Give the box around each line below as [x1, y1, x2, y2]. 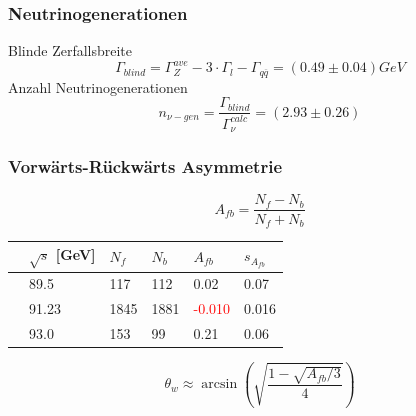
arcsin [201, 377, 238, 392]
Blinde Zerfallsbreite [8, 40, 133, 61]
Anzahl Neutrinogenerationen [8, 76, 188, 97]
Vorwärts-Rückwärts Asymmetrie [8, 154, 283, 179]
